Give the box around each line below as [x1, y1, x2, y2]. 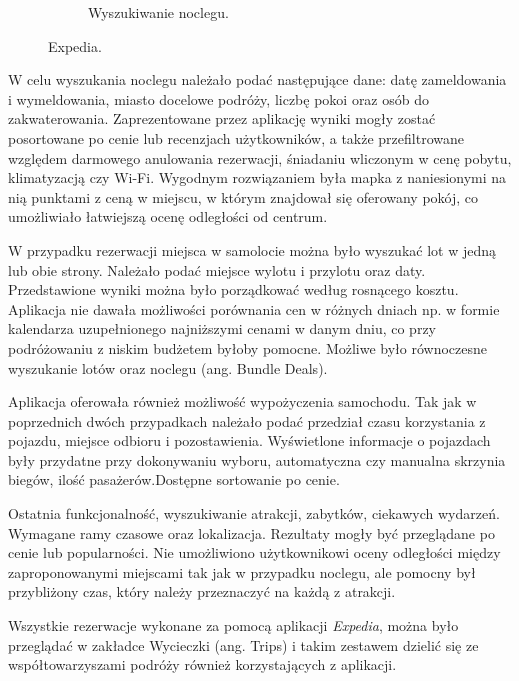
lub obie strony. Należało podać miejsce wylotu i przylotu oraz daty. [8, 259, 426, 280]
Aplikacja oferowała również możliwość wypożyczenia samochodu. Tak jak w [8, 391, 477, 412]
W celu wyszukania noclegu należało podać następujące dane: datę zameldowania [8, 69, 507, 90]
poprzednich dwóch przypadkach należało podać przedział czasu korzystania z [8, 410, 486, 431]
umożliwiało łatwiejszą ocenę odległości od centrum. [8, 206, 328, 227]
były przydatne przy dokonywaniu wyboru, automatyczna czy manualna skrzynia [8, 449, 506, 470]
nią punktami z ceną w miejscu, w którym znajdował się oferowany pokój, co [8, 186, 479, 207]
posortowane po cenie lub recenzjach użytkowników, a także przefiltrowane [8, 127, 464, 148]
